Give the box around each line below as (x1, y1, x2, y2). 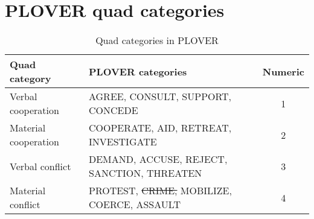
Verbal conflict (10, 159, 71, 173)
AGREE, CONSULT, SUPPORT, (89, 89, 231, 104)
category (10, 71, 51, 86)
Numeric (262, 64, 304, 78)
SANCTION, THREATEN (89, 166, 202, 180)
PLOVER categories (89, 64, 187, 78)
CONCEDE (89, 103, 138, 118)
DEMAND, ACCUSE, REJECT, (89, 152, 228, 167)
